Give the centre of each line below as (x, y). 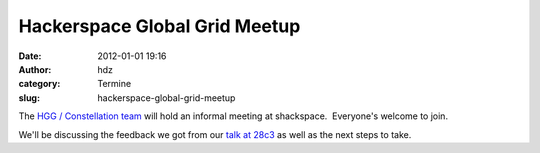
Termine (114, 84)
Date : (30, 56)
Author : (35, 69)
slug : (29, 97)
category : (39, 84)
